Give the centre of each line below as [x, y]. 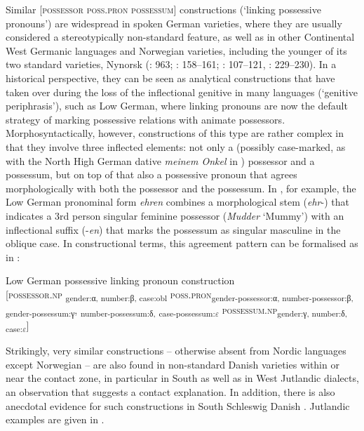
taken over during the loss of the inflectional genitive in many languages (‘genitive [182, 92]
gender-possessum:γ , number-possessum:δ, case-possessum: [110, 311]
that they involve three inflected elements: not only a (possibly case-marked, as [176, 146]
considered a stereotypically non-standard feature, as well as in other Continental [180, 37]
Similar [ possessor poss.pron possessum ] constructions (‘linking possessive [163, 9]
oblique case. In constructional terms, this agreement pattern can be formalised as [182, 243]
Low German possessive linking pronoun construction [120, 280]
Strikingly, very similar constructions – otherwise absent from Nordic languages [176, 351]
